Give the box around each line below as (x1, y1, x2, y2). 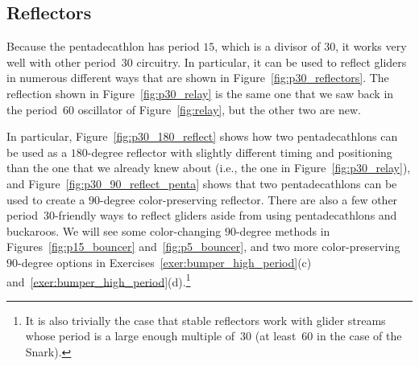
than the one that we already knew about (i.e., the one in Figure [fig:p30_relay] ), (6, 159, 411, 176)
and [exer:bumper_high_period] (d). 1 (6, 270, 191, 290)
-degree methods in (235, 222, 330, 239)
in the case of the (317, 327, 402, 344)
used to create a (6, 191, 85, 208)
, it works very (335, 38, 407, 55)
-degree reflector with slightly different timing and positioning (87, 143, 392, 160)
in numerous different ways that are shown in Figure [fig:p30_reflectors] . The (6, 69, 389, 86)
